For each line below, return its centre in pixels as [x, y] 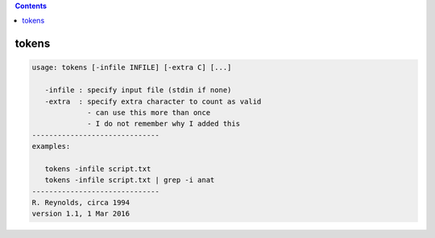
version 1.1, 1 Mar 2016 [81, 214]
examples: [51, 146]
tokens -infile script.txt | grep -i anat [130, 180]
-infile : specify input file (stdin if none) [138, 90]
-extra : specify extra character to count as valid [153, 101]
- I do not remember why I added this [164, 124]
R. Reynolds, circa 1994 [81, 203]
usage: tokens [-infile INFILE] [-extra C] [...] [132, 68]
